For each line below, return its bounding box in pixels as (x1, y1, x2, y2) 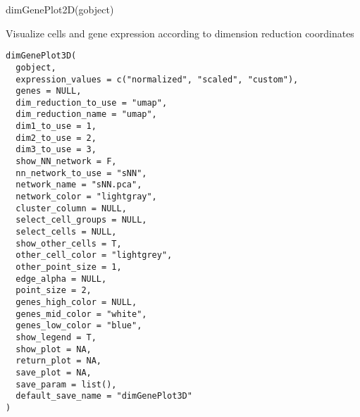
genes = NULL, (15, 86, 82, 97)
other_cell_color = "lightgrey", (15, 250, 173, 261)
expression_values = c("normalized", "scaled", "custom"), (15, 74, 299, 85)
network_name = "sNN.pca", (15, 180, 142, 190)
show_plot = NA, (15, 344, 92, 354)
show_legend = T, (15, 332, 97, 342)
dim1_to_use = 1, (15, 121, 97, 132)
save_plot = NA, (15, 367, 92, 378)
